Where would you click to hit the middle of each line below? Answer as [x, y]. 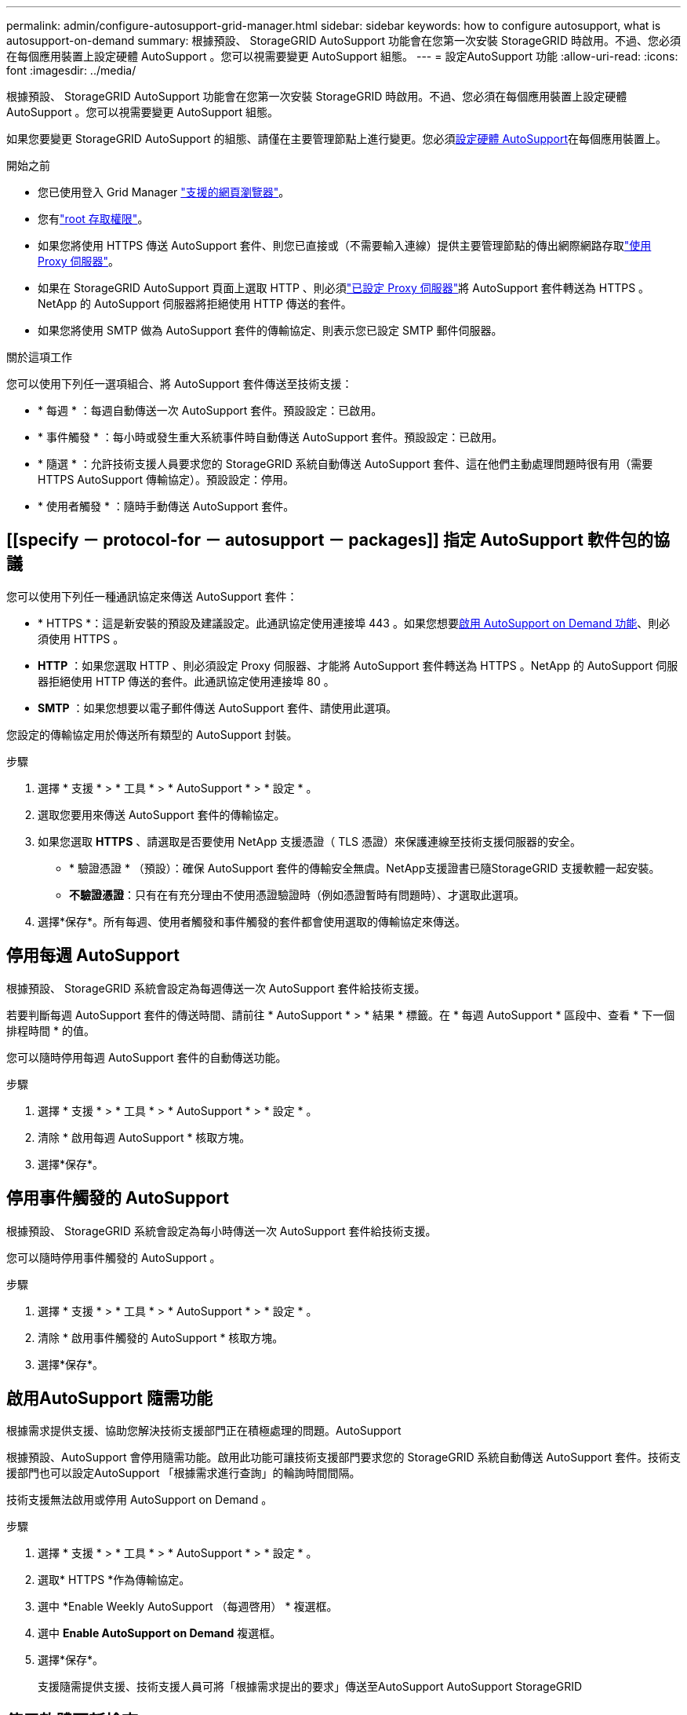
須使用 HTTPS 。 [81, 638]
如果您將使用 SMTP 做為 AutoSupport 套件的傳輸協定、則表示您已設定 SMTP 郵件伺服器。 [270, 330]
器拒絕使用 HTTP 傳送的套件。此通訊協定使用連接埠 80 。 [186, 681]
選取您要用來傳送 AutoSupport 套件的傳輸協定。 [162, 814]
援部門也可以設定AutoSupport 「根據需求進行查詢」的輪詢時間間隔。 [184, 1473]
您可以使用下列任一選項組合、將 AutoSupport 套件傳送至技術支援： [180, 384]
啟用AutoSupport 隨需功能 [109, 1398]
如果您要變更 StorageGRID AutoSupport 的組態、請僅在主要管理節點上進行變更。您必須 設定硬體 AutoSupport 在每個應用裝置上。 [337, 139]
